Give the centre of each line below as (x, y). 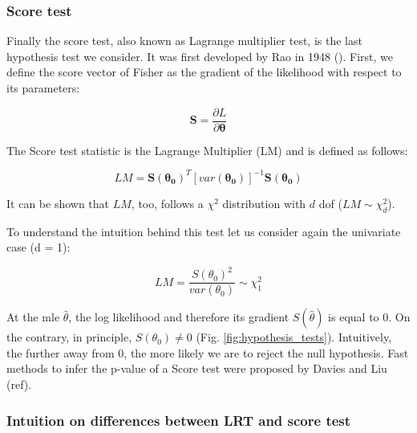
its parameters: (43, 88)
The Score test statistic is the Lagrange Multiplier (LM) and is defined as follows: (207, 150)
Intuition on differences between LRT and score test (179, 420)
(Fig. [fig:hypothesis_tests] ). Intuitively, (294, 337)
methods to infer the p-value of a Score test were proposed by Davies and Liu (197, 368)
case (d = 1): (38, 247)
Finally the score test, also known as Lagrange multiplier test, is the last (184, 41)
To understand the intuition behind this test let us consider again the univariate (204, 231)
